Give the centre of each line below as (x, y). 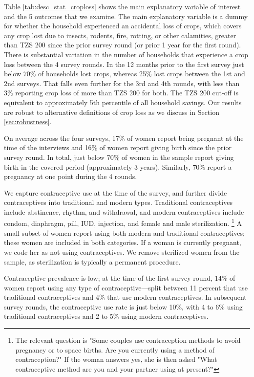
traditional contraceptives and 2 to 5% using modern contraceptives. (106, 316)
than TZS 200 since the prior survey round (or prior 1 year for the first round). (123, 45)
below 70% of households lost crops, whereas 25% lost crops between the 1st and (125, 74)
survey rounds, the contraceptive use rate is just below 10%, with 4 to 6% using (123, 306)
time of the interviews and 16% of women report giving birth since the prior (118, 147)
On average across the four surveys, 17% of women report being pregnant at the (124, 138)
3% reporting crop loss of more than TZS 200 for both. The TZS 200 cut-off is (121, 93)
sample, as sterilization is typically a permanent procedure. (92, 261)
